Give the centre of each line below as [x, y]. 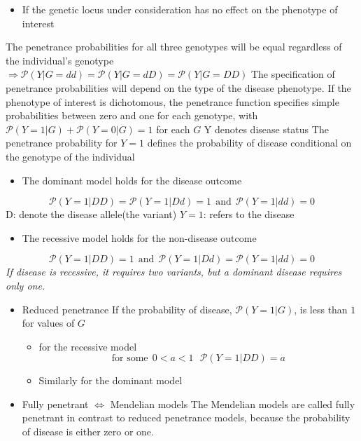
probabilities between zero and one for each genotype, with [132, 115]
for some [130, 359]
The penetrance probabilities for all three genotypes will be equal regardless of [174, 47]
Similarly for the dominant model [111, 380]
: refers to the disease [249, 214]
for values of [48, 323]
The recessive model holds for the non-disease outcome [139, 237]
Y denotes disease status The [266, 129]
